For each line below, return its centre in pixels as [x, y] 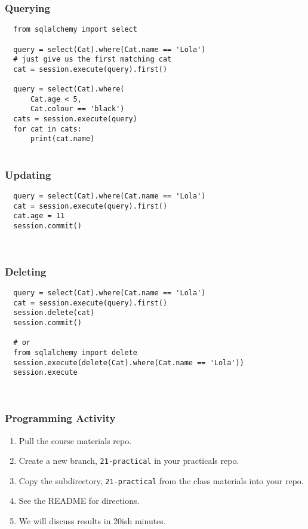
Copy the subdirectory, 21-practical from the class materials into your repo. [161, 480]
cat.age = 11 [39, 216]
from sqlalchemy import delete [75, 353]
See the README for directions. [79, 501]
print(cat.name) [62, 139]
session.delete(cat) [54, 313]
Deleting [26, 271]
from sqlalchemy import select [75, 30]
